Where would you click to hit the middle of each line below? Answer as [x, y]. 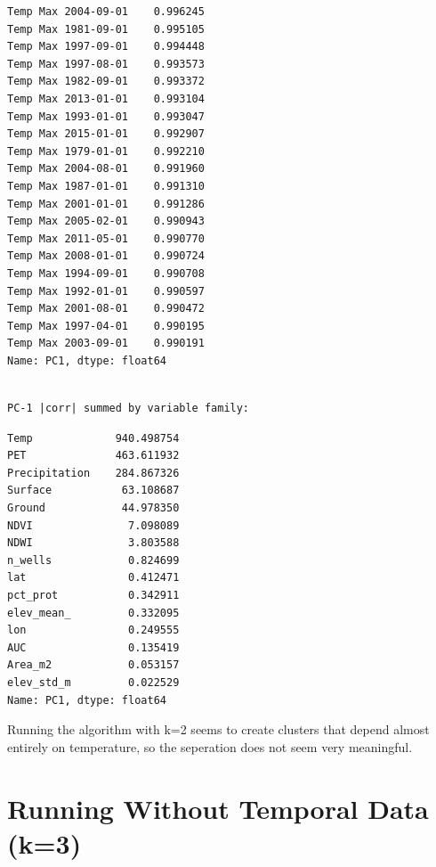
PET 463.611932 [93, 456]
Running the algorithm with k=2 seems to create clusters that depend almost [218, 729]
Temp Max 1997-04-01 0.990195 [106, 326]
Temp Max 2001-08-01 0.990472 [106, 309]
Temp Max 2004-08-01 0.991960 [106, 169]
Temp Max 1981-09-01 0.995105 [106, 29]
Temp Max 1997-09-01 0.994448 [106, 47]
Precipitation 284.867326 [93, 473]
